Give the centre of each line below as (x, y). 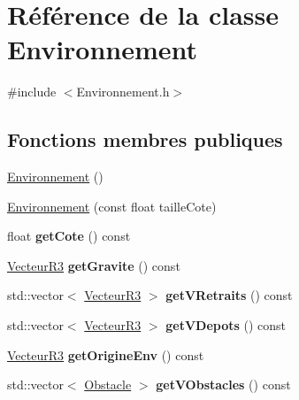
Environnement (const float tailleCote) (112, 206)
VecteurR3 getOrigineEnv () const (106, 354)
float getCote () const (69, 236)
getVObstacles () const (223, 385)
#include (32, 92)
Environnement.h (123, 92)
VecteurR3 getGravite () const (94, 265)
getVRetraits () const (229, 295)
